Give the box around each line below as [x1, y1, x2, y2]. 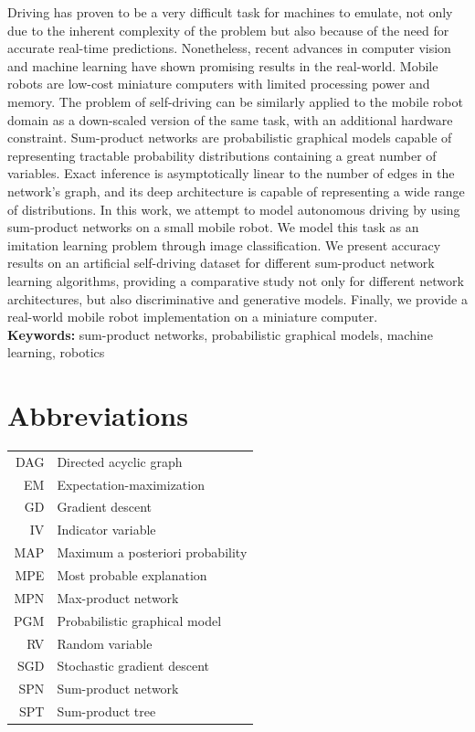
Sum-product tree [57, 702, 156, 721]
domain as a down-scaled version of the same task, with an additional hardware [7, 110, 453, 129]
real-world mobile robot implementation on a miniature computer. [7, 307, 378, 326]
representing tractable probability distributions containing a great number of [7, 145, 437, 164]
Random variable [57, 633, 153, 652]
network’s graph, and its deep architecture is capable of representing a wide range [7, 181, 465, 200]
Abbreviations [7, 397, 188, 434]
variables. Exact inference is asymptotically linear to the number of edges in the [7, 164, 455, 183]
